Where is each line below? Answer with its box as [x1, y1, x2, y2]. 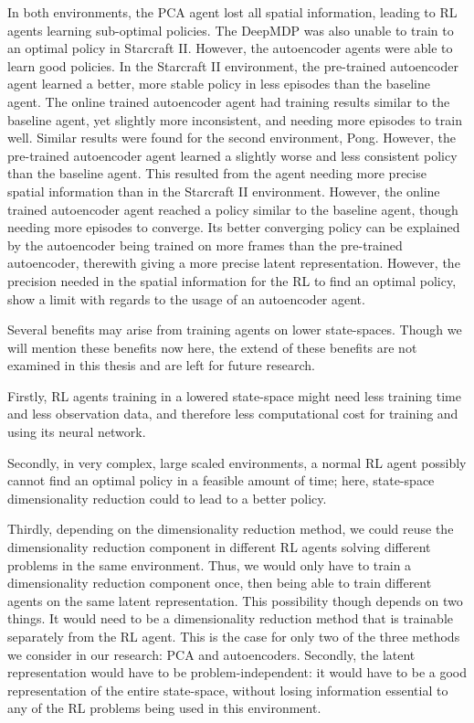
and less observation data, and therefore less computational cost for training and [7, 404, 458, 423]
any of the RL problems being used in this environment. [7, 698, 321, 718]
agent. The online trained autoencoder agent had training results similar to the [7, 91, 450, 111]
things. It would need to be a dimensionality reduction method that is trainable [7, 609, 454, 628]
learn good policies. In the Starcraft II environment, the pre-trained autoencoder [7, 56, 458, 75]
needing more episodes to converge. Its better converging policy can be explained [7, 218, 460, 237]
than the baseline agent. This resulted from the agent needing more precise [7, 164, 427, 183]
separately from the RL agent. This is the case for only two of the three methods [7, 627, 460, 645]
